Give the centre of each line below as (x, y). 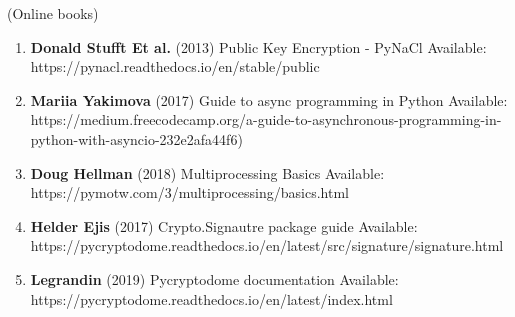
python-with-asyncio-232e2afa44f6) (136, 138)
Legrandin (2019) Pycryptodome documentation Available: (214, 278)
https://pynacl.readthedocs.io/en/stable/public (175, 66)
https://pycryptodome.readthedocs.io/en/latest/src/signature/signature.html (267, 245)
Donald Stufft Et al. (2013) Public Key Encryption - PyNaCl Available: (258, 46)
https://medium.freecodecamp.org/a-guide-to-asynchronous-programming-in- (266, 119)
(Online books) (53, 13)
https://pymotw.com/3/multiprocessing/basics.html (189, 192)
